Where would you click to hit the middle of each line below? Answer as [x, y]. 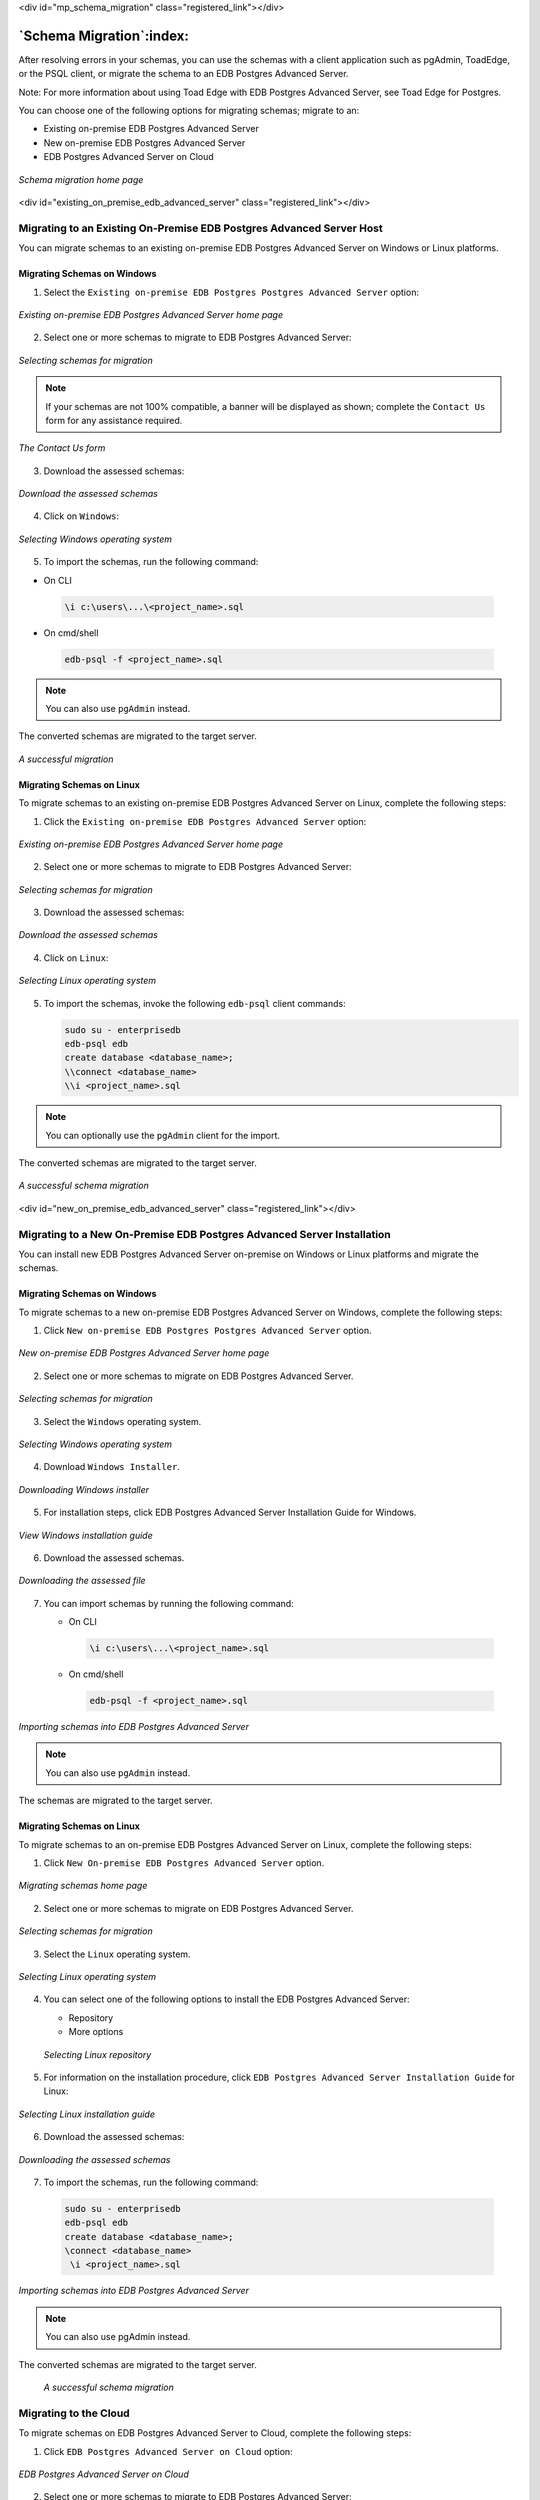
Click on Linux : [76, 957]
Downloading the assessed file [82, 1581]
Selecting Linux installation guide [86, 2114]
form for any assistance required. [114, 420]
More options [96, 2032]
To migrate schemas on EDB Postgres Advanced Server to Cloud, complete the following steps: [215, 2433]
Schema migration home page [81, 179]
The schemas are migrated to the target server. [115, 1801]
